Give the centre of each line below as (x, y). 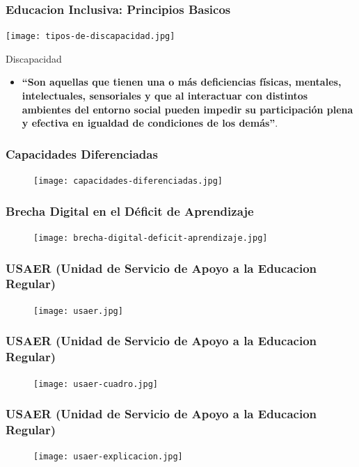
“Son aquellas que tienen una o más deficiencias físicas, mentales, (182, 82)
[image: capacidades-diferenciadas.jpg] (128, 181)
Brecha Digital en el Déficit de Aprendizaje (130, 211)
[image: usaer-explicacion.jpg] (108, 457)
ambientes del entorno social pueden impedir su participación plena (188, 109)
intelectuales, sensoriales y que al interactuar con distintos (165, 96)
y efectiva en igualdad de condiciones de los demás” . (150, 123)
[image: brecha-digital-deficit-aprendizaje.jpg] (151, 238)
